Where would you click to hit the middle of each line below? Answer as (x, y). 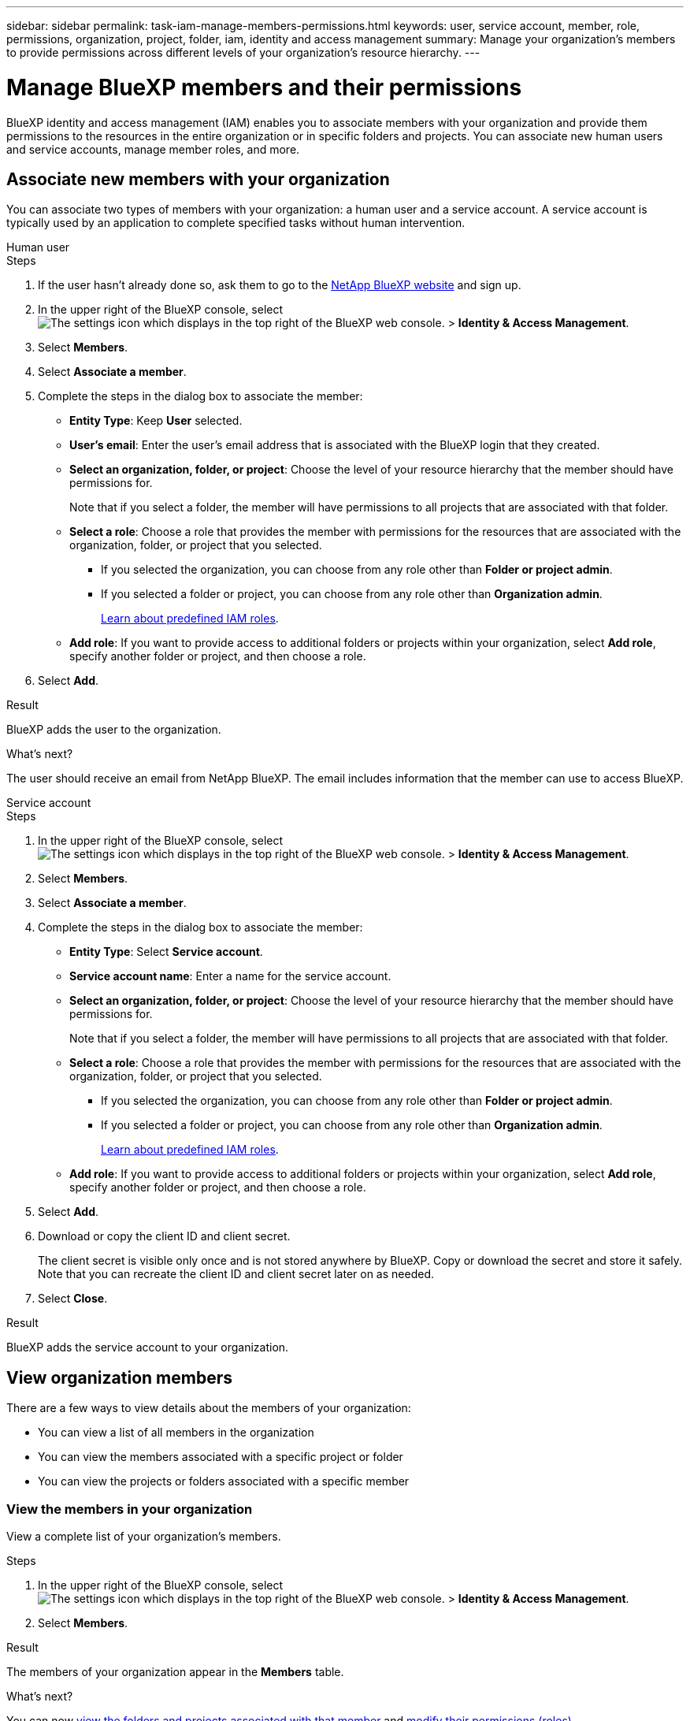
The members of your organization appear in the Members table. (175, 1671)
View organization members (119, 1377)
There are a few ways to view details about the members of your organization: (209, 1408)
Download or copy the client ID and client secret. (164, 1236)
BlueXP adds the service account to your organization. (148, 1347)
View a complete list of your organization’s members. (144, 1536)
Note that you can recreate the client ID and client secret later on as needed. (236, 1274)
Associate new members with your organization (198, 179)
